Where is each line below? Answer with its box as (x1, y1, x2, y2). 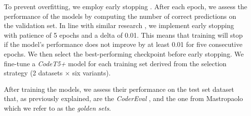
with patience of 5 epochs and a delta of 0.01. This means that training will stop (4, 29, 243, 40)
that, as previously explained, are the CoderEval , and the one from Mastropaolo (4, 93, 243, 103)
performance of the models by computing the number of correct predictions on (4, 11, 236, 21)
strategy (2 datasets (4, 68, 63, 78)
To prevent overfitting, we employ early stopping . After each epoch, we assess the (4, 1, 247, 11)
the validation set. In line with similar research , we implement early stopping (4, 20, 234, 30)
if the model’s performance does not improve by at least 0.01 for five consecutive (4, 39, 243, 49)
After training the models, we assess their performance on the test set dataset (4, 84, 234, 94)
